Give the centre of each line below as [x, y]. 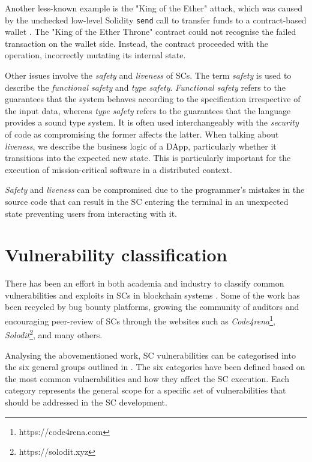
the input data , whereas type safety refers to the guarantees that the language [148, 110]
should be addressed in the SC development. [86, 402]
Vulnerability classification [116, 254]
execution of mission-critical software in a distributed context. [118, 169]
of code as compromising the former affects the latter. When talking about [142, 134]
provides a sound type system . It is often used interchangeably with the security [152, 122]
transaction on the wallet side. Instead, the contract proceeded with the [136, 43]
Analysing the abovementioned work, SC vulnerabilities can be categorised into [150, 355]
